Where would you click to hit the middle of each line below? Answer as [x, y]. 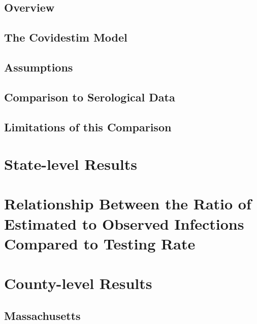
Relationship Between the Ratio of [128, 204]
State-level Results [71, 164]
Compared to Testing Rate [100, 243]
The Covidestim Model [66, 37]
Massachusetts [42, 315]
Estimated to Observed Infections [124, 223]
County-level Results [78, 283]
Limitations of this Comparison [88, 127]
